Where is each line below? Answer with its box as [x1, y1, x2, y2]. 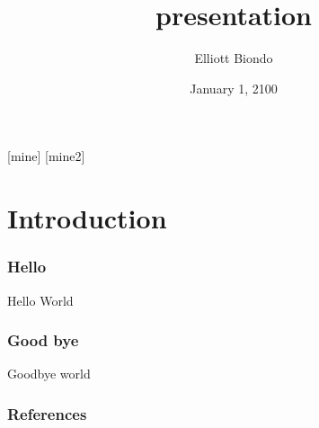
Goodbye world [7, 364, 91, 383]
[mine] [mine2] [7, 147, 85, 165]
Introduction [7, 200, 167, 236]
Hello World [7, 290, 74, 309]
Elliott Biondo [194, 49, 273, 67]
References [7, 402, 87, 424]
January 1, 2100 [190, 78, 278, 97]
